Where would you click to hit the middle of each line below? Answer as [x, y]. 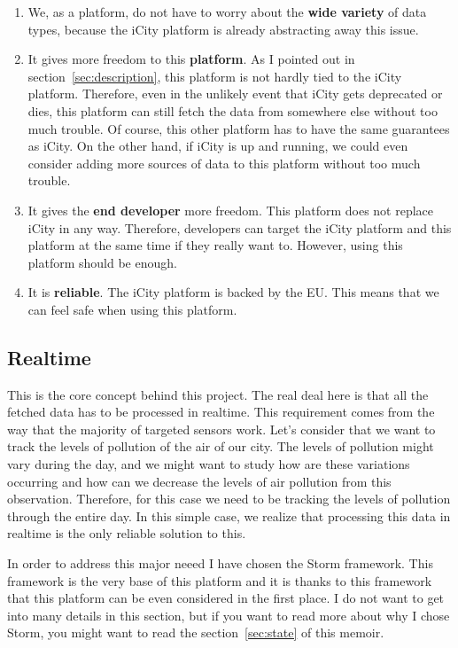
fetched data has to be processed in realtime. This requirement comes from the [221, 412]
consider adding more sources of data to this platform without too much [224, 163]
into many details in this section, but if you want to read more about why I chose [229, 615]
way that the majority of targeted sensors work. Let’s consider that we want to [221, 429]
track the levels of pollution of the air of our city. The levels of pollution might [221, 446]
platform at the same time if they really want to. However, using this [215, 245]
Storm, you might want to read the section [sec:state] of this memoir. [196, 632]
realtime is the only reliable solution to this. [127, 533]
